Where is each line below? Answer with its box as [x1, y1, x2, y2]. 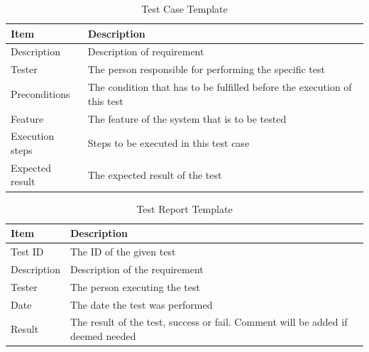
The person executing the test [70, 279, 200, 294]
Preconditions [11, 86, 70, 101]
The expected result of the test [87, 167, 222, 182]
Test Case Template [141, 1, 228, 16]
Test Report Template [136, 201, 233, 216]
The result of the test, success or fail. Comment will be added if [70, 314, 348, 329]
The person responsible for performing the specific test [87, 62, 325, 77]
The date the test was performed [70, 297, 213, 312]
